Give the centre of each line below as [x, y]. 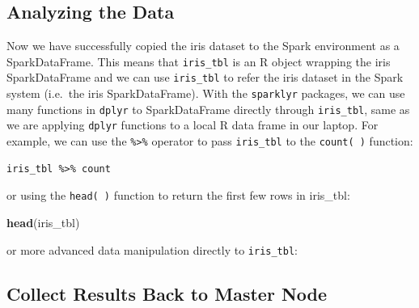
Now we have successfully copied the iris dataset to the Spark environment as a [203, 46]
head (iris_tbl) [43, 222]
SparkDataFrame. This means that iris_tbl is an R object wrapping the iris [199, 61]
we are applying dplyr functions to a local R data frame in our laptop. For [193, 125]
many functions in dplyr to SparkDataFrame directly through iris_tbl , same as [208, 109]
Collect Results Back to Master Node [167, 293]
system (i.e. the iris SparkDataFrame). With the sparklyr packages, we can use [206, 93]
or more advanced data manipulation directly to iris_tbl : [152, 249]
